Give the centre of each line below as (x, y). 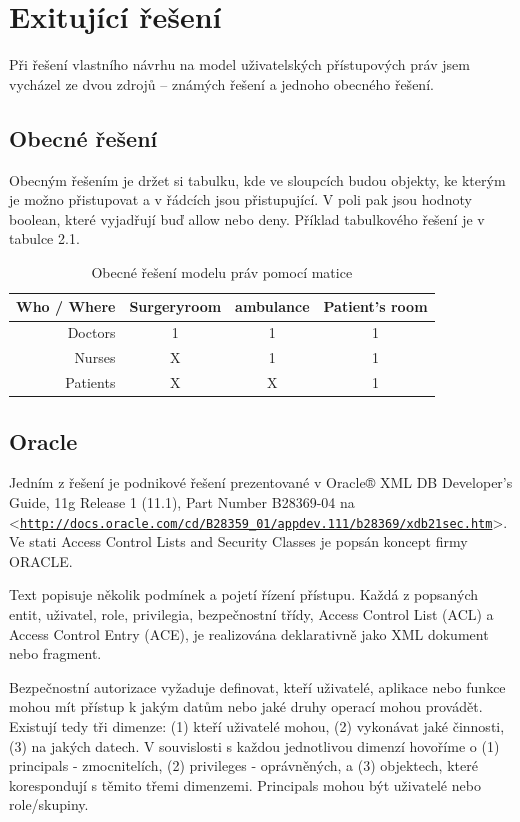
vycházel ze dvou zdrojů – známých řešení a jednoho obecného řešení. (221, 83)
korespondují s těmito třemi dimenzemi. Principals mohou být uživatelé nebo (245, 784)
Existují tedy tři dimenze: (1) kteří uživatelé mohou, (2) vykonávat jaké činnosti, (257, 725)
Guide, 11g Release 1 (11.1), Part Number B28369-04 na (182, 501)
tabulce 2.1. (44, 238)
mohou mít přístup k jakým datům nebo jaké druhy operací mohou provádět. (246, 706)
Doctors (91, 332)
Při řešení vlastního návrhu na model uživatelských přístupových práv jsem (239, 64)
